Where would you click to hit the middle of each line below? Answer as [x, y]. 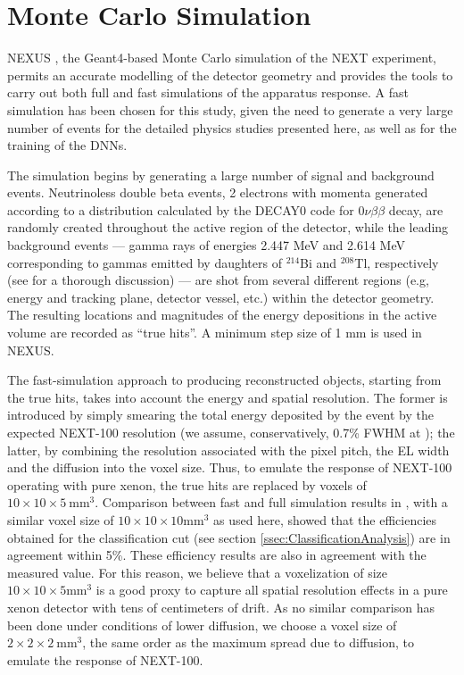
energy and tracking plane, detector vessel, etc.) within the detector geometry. [221, 297]
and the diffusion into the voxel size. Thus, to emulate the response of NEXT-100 [230, 467]
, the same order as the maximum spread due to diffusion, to [249, 642]
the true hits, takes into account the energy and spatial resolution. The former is [228, 397]
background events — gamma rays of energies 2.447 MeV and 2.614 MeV [206, 245]
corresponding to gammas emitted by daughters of [145, 262]
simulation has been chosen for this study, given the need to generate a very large [230, 109]
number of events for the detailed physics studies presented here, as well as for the [232, 127]
